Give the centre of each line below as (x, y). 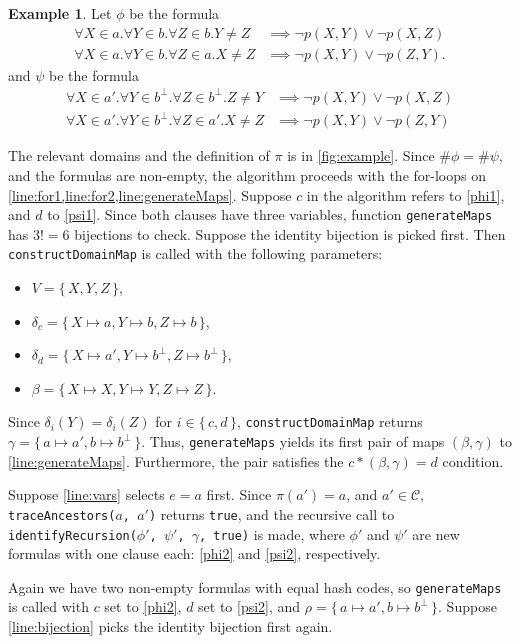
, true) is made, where (271, 533)
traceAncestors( (62, 515)
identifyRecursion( (72, 535)
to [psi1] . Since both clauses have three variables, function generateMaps (270, 214)
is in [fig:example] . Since (361, 155)
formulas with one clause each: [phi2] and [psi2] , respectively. (194, 553)
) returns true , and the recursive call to (271, 513)
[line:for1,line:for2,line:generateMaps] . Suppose (150, 194)
